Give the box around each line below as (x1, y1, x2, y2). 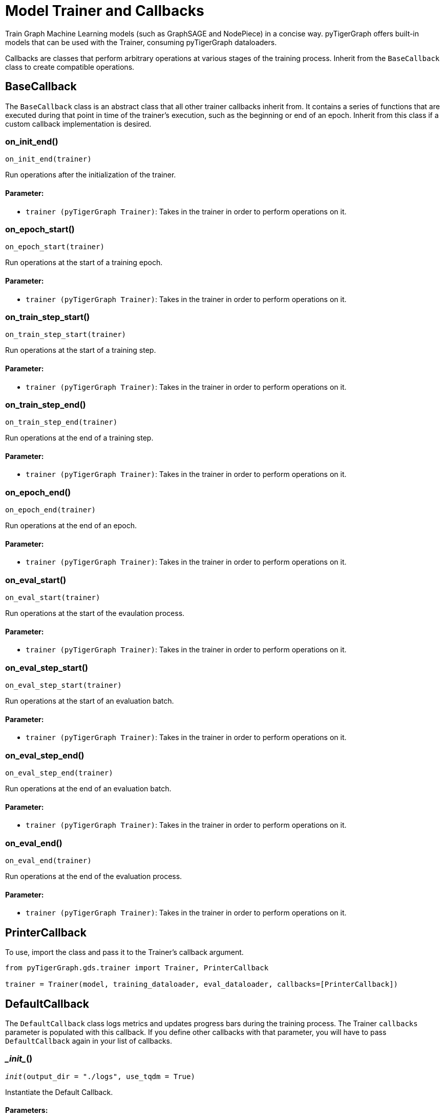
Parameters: (5, 1106, 48, 1115)
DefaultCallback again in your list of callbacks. (5, 1036, 173, 1045)
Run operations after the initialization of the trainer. (5, 170, 176, 179)
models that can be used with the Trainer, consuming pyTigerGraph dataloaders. (5, 37, 277, 47)
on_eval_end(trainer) (5, 856, 92, 865)
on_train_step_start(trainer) (5, 330, 126, 339)
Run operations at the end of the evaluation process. (5, 872, 182, 881)
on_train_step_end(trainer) (5, 418, 118, 427)
